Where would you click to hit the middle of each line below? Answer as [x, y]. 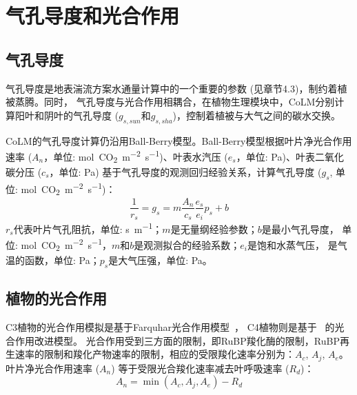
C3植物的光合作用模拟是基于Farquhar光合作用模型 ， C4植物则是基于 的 [170, 327]
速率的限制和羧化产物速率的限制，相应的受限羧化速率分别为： [155, 354]
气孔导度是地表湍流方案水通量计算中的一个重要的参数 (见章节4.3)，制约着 [172, 88]
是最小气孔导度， [300, 229]
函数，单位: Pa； [62, 260]
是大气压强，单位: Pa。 [160, 260]
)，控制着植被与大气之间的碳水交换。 [257, 115]
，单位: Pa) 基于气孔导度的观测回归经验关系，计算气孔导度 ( [185, 171]
